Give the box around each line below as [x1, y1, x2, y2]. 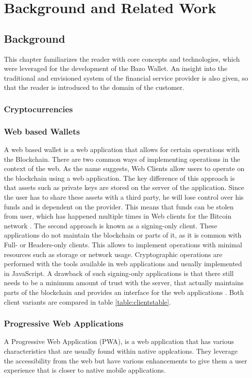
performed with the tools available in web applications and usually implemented [4, 258, 242, 269]
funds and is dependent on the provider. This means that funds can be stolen [4, 201, 234, 211]
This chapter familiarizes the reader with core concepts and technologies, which [4, 53, 240, 64]
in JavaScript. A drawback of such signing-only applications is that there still [4, 268, 234, 278]
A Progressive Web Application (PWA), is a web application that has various [4, 336, 234, 346]
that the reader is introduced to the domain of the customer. [4, 82, 185, 92]
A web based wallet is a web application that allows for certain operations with [4, 144, 240, 155]
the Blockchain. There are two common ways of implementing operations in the [4, 154, 240, 164]
